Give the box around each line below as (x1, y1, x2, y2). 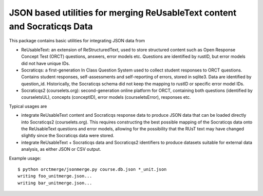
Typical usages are (9, 103, 47, 109)
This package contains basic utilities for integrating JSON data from (9, 38, 145, 44)
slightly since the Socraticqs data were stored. (21, 133, 114, 139)
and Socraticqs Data (9, 21, 93, 32)
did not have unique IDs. (21, 60, 70, 66)
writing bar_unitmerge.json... (18, 180, 93, 186)
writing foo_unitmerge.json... (18, 173, 93, 179)
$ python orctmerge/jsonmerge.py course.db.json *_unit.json (18, 166, 167, 172)
